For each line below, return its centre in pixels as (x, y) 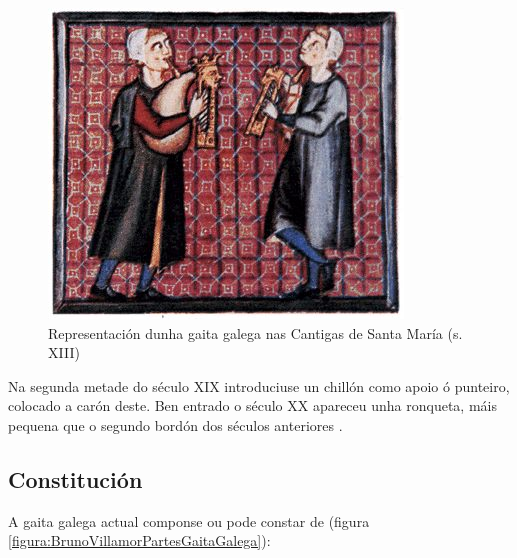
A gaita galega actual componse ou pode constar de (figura (189, 520)
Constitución (75, 478)
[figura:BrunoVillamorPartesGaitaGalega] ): (139, 540)
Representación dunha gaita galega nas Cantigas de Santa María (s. (255, 332)
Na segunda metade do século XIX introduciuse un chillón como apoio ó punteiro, (259, 385)
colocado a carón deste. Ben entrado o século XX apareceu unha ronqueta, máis (252, 405)
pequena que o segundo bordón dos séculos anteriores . (175, 424)
